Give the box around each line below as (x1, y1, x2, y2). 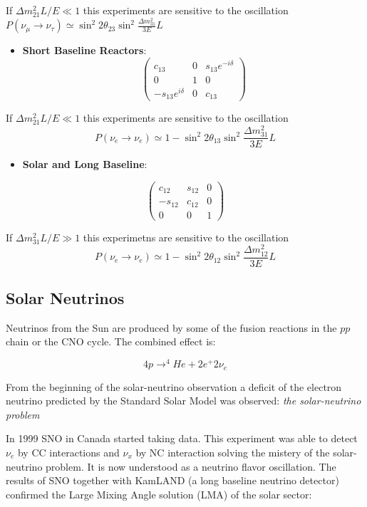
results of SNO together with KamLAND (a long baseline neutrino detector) (6, 473, 339, 488)
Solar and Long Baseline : (22, 157, 148, 172)
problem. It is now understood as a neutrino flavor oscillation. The (46, 459, 336, 474)
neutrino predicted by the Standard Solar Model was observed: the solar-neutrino (6, 393, 361, 408)
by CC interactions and (17, 444, 120, 459)
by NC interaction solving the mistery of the (135, 444, 330, 459)
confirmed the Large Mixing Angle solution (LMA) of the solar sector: (6, 486, 312, 501)
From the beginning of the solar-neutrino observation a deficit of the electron (6, 379, 342, 394)
